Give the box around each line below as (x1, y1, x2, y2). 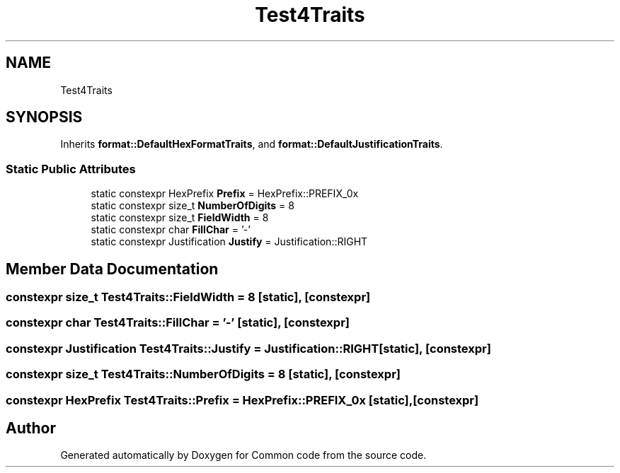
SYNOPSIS (6, 108, 83, 127)
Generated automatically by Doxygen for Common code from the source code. (60, 449, 427, 462)
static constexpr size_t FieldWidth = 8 (91, 211, 269, 224)
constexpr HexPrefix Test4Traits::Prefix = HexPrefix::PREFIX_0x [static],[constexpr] (6, 392, 479, 407)
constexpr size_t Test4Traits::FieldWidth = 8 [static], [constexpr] (6, 290, 371, 305)
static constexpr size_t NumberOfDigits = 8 (91, 199, 294, 212)
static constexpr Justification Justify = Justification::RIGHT (91, 235, 368, 248)
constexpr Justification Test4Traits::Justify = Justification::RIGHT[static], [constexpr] (6, 341, 491, 356)
